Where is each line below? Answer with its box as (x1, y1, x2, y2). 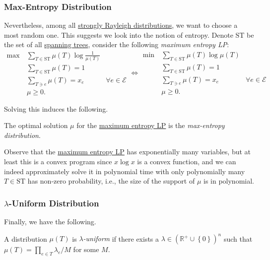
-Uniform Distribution (8, 196, 99, 209)
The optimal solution (4, 120, 68, 130)
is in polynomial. (203, 176, 254, 186)
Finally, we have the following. (4, 216, 96, 226)
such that (223, 233, 253, 244)
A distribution (4, 233, 47, 244)
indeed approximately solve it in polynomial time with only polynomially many (4, 166, 245, 176)
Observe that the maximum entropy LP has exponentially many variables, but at (4, 146, 251, 157)
